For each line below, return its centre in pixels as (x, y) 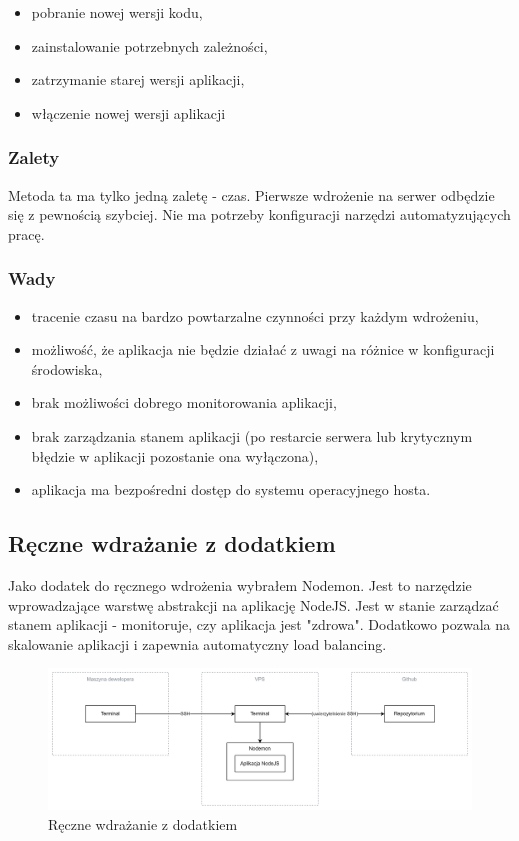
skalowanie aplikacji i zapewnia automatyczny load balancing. (197, 643)
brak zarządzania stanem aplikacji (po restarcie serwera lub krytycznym (252, 435)
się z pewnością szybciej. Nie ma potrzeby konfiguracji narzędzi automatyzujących (259, 214)
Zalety (34, 157)
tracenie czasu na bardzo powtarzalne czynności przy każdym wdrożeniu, (255, 315)
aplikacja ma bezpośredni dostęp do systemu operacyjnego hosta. (231, 489)
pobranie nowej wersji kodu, (117, 12)
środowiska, (67, 368)
